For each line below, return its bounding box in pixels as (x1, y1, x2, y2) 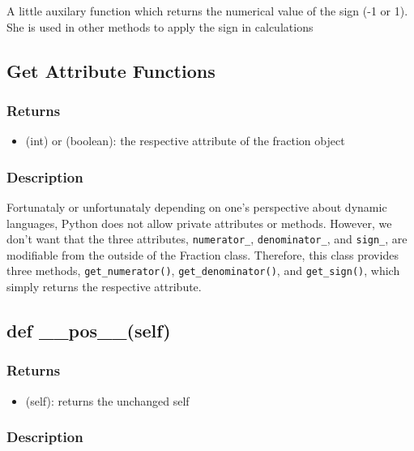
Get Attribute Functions (6, 58, 216, 83)
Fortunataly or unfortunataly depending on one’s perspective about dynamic (6, 199, 387, 215)
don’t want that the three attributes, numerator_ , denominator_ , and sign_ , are (6, 230, 408, 247)
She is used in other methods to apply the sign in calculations (6, 18, 314, 35)
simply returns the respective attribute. (6, 278, 202, 295)
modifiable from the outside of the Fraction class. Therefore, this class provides (6, 246, 399, 263)
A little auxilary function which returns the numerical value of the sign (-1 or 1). (6, 2, 408, 19)
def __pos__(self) (6, 318, 171, 343)
